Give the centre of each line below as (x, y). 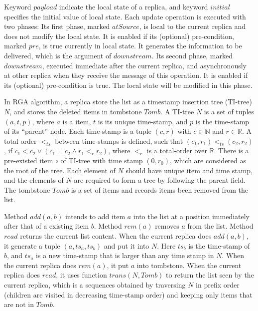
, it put (118, 265)
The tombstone (27, 189)
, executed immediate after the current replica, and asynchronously (144, 65)
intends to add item (95, 216)
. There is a (231, 151)
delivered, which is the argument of (58, 55)
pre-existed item (29, 160)
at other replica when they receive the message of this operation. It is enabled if (126, 75)
